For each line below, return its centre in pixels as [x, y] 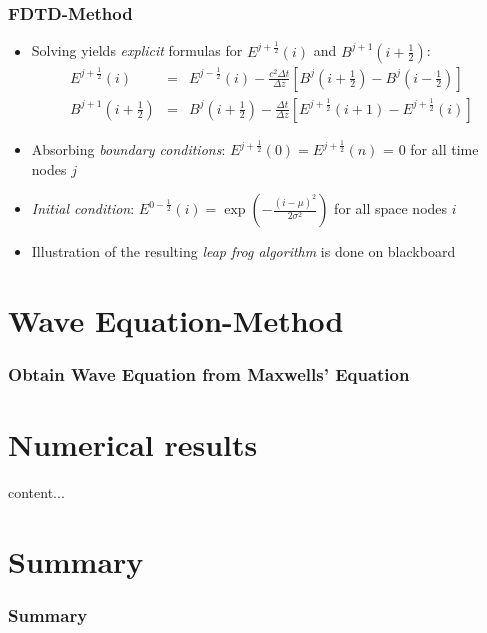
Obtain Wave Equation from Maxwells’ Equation [209, 374]
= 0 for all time [431, 149]
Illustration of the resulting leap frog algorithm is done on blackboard [243, 251]
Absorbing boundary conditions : [128, 149]
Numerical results [133, 444]
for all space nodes [391, 208]
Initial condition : [83, 208]
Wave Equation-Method [176, 319]
